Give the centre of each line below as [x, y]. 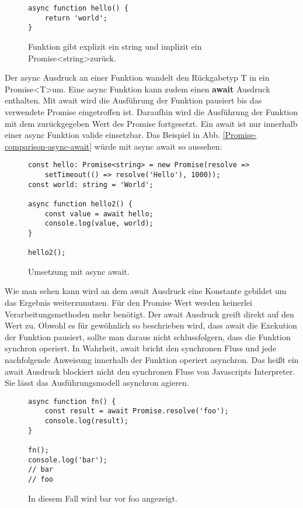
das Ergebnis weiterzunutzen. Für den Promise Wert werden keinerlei [128, 303]
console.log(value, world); [99, 224]
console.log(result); [86, 421]
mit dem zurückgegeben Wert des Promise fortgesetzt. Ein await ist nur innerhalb [151, 123]
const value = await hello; [99, 214]
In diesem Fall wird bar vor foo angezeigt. [103, 498]
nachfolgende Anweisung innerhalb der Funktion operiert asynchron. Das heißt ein [152, 360]
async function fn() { [72, 401]
